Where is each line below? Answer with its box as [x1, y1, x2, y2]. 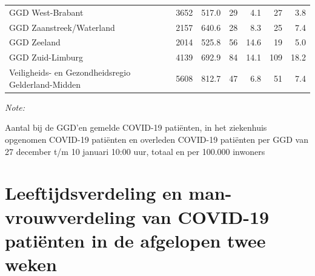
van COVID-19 [141, 204, 270, 229]
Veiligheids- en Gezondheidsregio [9, 66, 131, 79]
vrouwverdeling [5, 204, 136, 229]
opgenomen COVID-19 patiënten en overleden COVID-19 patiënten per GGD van [5, 133, 308, 145]
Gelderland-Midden [9, 77, 81, 90]
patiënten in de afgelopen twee [5, 228, 266, 252]
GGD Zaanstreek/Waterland [9, 21, 115, 33]
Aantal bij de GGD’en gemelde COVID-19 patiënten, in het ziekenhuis [5, 121, 267, 134]
